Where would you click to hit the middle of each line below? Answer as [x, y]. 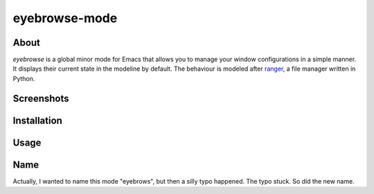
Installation [37, 120]
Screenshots [41, 98]
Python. [24, 78]
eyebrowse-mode [65, 18]
